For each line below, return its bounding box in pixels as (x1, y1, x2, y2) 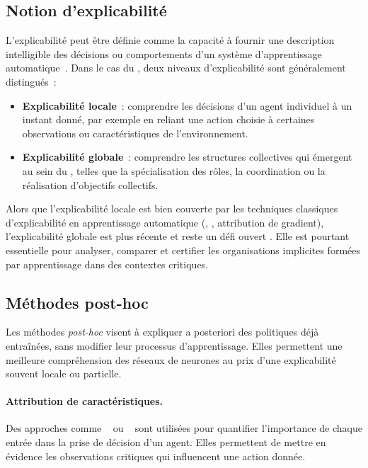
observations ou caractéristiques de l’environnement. (22, 125, 248, 140)
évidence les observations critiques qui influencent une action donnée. (6, 448, 306, 463)
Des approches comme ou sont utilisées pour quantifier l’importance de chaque (6, 421, 362, 435)
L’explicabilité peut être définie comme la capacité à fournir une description (6, 33, 335, 47)
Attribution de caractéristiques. (6, 394, 163, 409)
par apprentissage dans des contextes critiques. (6, 256, 209, 271)
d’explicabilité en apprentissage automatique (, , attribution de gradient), (6, 215, 324, 229)
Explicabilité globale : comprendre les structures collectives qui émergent (22, 149, 352, 164)
